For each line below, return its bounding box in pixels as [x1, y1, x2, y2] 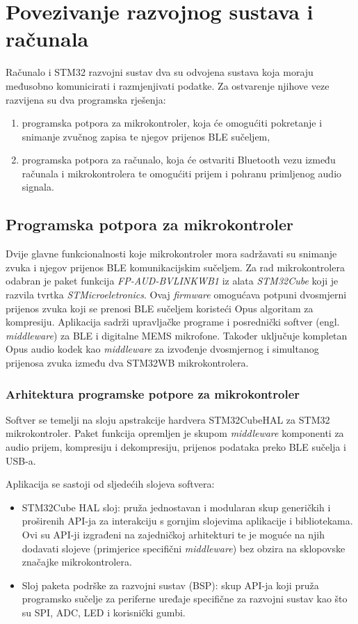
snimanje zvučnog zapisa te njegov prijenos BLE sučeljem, [22, 129, 270, 143]
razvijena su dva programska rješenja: [6, 92, 166, 106]
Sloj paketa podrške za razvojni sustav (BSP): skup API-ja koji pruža [22, 577, 319, 592]
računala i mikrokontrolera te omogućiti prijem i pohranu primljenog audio [22, 166, 342, 180]
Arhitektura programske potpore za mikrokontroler [6, 385, 300, 402]
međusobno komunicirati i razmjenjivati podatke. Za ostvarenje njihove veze [6, 78, 329, 93]
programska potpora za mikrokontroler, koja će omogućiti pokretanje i [22, 115, 323, 130]
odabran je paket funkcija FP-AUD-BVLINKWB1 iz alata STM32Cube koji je [6, 273, 339, 288]
